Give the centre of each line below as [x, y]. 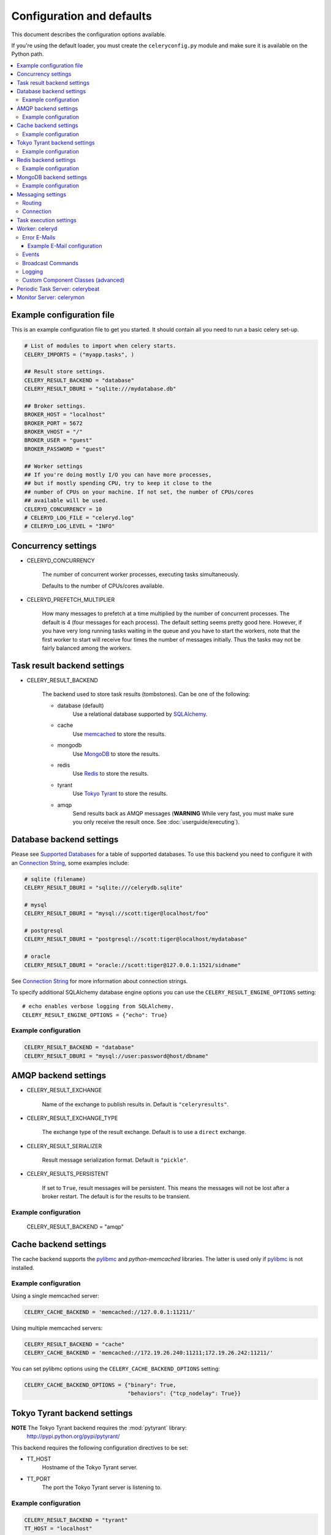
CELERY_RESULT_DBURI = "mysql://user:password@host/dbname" [116, 1056]
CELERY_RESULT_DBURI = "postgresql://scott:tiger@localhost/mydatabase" [136, 939]
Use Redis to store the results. [111, 774]
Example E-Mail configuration [65, 246]
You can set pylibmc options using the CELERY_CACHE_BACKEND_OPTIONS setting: [116, 1369]
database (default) [81, 705]
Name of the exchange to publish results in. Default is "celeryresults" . [135, 1104]
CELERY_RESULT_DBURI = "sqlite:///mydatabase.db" [100, 389]
